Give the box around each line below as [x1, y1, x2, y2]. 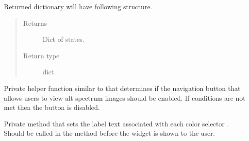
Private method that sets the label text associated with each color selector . [4, 118, 229, 128]
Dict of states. [42, 34, 84, 44]
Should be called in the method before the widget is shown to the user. [4, 128, 215, 138]
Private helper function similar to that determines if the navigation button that [4, 83, 241, 93]
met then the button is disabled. [4, 102, 100, 112]
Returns [23, 18, 47, 28]
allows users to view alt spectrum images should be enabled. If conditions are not [4, 92, 246, 103]
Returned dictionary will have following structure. [4, 1, 152, 11]
